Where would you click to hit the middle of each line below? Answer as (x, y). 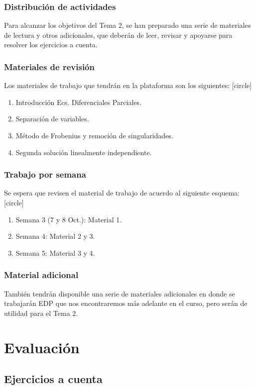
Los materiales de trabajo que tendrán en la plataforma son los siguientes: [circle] (128, 85)
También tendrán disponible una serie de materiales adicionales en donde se (120, 293)
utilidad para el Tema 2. (41, 313)
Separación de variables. (52, 119)
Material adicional (41, 275)
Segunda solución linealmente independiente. (84, 152)
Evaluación (42, 347)
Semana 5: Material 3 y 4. (55, 252)
